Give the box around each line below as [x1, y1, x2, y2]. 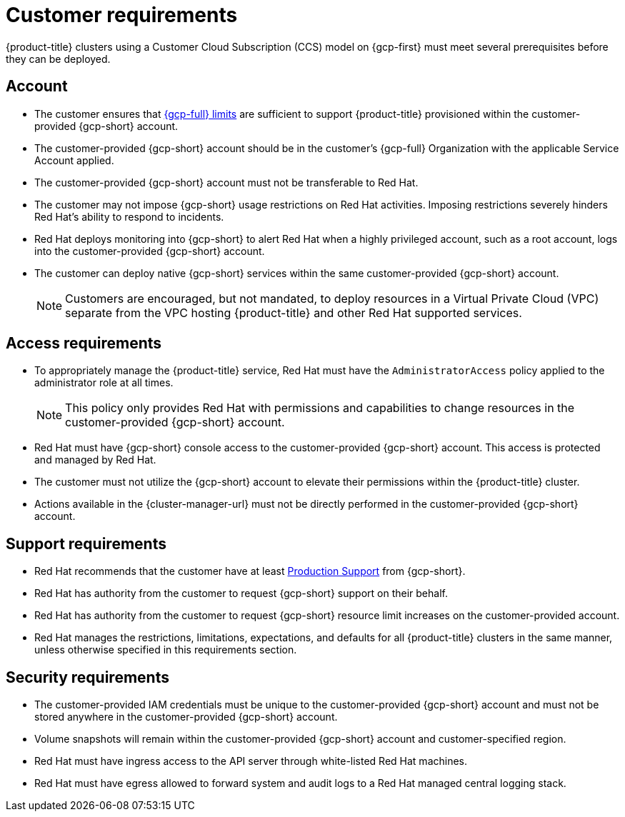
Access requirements [6, 334, 162, 353]
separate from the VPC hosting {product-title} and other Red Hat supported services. [65, 305, 522, 320]
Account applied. [34, 154, 114, 166]
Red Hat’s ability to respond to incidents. [34, 210, 224, 223]
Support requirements [6, 534, 166, 553]
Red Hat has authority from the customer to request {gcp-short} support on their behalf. [34, 587, 448, 600]
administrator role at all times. [34, 376, 174, 389]
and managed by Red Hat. [34, 453, 156, 466]
